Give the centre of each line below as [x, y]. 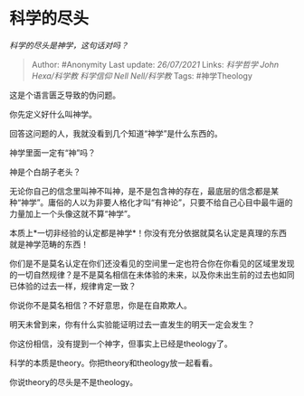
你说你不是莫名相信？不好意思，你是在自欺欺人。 [100, 305]
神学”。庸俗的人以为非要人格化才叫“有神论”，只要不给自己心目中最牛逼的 [157, 202]
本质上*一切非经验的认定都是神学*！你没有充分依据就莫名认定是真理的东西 [148, 232]
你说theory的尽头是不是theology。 [74, 382]
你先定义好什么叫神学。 [53, 114]
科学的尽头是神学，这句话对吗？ [69, 45]
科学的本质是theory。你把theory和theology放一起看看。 [114, 363]
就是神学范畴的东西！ [49, 244]
